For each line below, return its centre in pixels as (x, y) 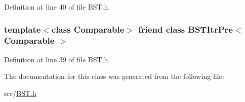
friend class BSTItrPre (186, 29)
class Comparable (88, 29)
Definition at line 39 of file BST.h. (57, 59)
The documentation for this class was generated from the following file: (114, 76)
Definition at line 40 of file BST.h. (57, 7)
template (23, 29)
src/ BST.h (20, 93)
